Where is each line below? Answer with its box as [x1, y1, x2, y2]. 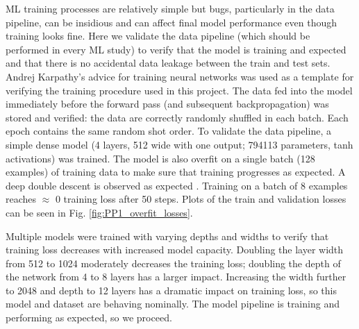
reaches [6, 192, 37, 206]
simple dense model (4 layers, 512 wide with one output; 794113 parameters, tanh [6, 137, 353, 151]
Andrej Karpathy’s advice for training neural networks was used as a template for [6, 69, 354, 83]
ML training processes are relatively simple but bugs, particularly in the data [6, 1, 335, 15]
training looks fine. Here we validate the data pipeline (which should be [6, 28, 310, 43]
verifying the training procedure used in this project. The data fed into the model [6, 83, 353, 97]
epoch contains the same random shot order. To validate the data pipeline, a [6, 124, 331, 138]
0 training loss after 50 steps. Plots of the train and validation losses [55, 192, 347, 206]
